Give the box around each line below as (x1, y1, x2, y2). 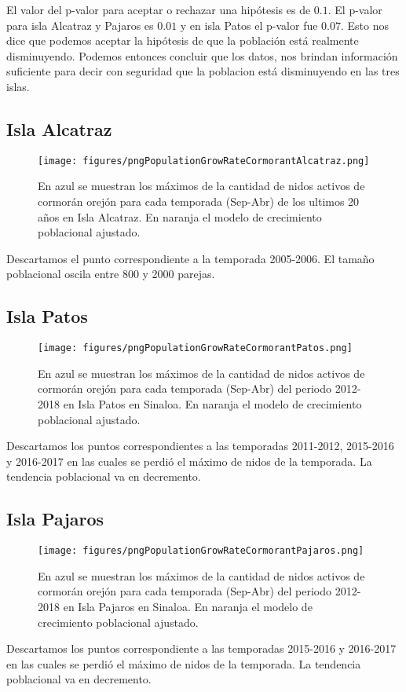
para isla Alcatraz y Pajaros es (6, 16, 154, 33)
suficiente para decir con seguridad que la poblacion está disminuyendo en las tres (6, 63, 400, 79)
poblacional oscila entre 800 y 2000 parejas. (6, 265, 215, 282)
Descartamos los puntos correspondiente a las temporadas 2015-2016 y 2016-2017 (6, 640, 397, 657)
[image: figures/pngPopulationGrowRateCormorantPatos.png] (38, 342, 353, 354)
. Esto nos (340, 16, 389, 33)
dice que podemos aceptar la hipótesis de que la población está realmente (6, 32, 359, 49)
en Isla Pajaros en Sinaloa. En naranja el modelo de (63, 599, 313, 615)
